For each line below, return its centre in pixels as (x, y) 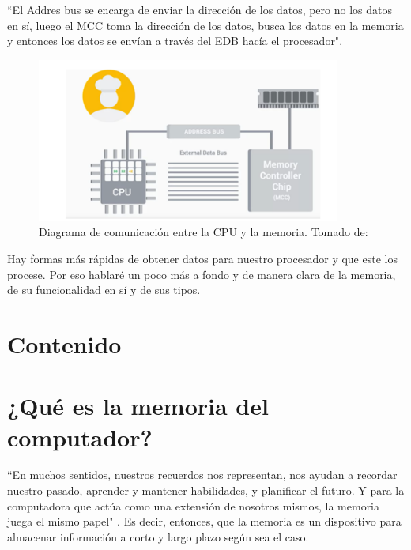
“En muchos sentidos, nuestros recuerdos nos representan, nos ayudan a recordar (202, 475)
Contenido (64, 343)
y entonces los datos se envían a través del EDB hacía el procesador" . (175, 41)
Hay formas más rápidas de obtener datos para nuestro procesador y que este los (202, 258)
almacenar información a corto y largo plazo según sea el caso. (158, 536)
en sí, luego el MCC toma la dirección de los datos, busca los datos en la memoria (205, 25)
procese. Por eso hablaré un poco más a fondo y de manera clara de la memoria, (202, 274)
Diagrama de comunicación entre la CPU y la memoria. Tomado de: (204, 232)
